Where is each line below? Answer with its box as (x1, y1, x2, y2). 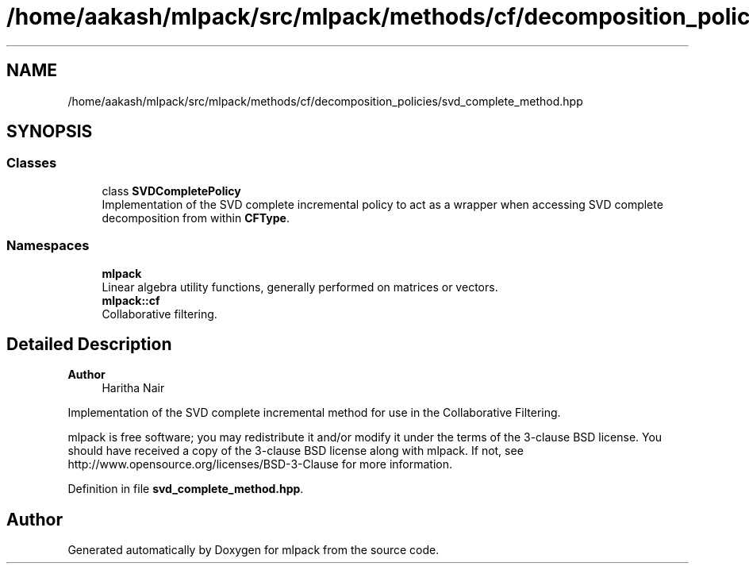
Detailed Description (6, 333, 172, 354)
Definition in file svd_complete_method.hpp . (67, 482, 304, 496)
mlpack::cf (102, 293, 160, 307)
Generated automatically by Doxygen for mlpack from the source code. (67, 543, 440, 557)
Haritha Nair (102, 381, 165, 395)
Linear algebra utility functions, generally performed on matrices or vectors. (102, 279, 498, 294)
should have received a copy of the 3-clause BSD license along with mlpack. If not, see (67, 444, 524, 458)
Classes (6, 155, 57, 171)
